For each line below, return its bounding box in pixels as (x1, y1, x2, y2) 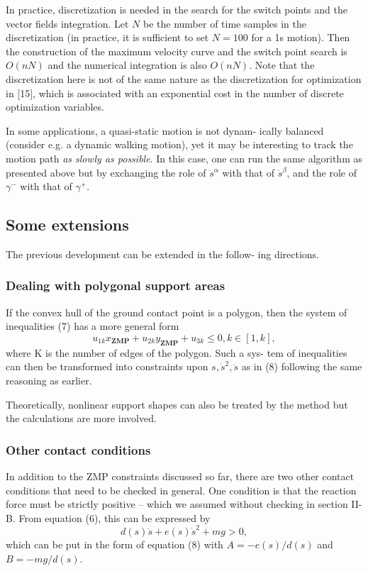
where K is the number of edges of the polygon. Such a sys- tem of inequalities (6, 345, 347, 360)
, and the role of (286, 165, 357, 179)
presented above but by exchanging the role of (6, 165, 206, 179)
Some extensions (6, 214, 129, 235)
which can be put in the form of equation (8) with (6, 537, 223, 551)
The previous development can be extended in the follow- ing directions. (6, 246, 320, 261)
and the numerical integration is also (48, 57, 207, 72)
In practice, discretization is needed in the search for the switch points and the (6, 2, 347, 16)
